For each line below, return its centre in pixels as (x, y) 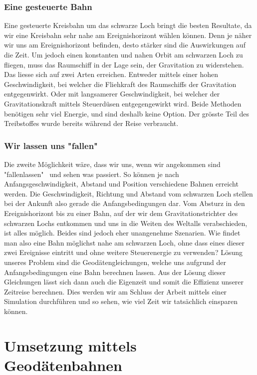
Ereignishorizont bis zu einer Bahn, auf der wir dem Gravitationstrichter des (121, 213)
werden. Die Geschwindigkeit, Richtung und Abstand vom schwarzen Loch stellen (128, 193)
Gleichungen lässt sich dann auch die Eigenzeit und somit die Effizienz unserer (124, 282)
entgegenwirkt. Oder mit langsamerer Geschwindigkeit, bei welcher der (112, 94)
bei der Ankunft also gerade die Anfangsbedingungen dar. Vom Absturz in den (125, 203)
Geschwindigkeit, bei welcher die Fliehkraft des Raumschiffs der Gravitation (120, 84)
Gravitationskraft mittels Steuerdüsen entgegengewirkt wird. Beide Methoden (123, 103)
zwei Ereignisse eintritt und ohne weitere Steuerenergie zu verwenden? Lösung (123, 252)
